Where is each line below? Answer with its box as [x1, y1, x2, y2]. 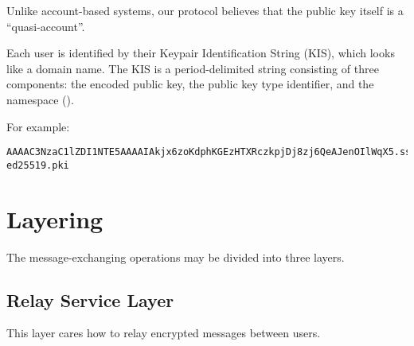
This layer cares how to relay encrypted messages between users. [6, 325, 321, 341]
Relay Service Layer [6, 287, 174, 312]
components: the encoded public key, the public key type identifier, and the [6, 76, 374, 92]
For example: [6, 118, 70, 134]
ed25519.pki [6, 159, 69, 171]
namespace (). [6, 91, 74, 107]
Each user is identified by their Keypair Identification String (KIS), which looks [6, 45, 395, 61]
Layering [6, 202, 103, 235]
